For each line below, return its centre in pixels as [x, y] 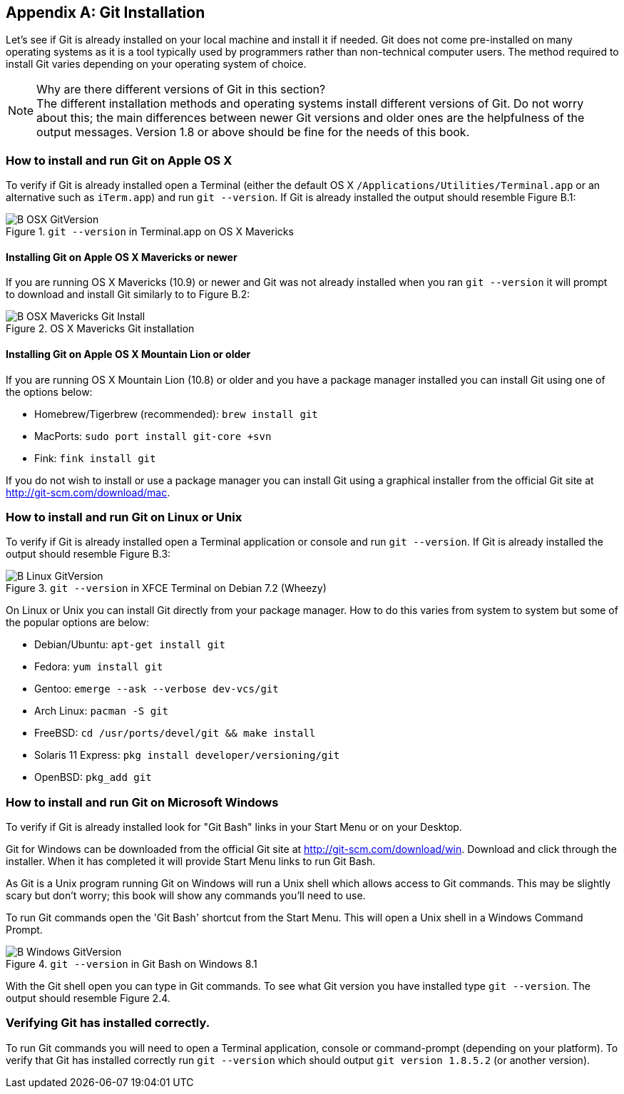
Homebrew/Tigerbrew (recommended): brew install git [176, 414]
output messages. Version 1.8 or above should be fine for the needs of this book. [253, 132]
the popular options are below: [77, 623]
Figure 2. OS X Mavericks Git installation [100, 329]
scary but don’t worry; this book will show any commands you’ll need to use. [186, 896]
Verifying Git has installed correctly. [108, 1023]
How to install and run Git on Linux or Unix [124, 517]
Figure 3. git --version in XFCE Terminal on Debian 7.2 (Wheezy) [166, 588]
